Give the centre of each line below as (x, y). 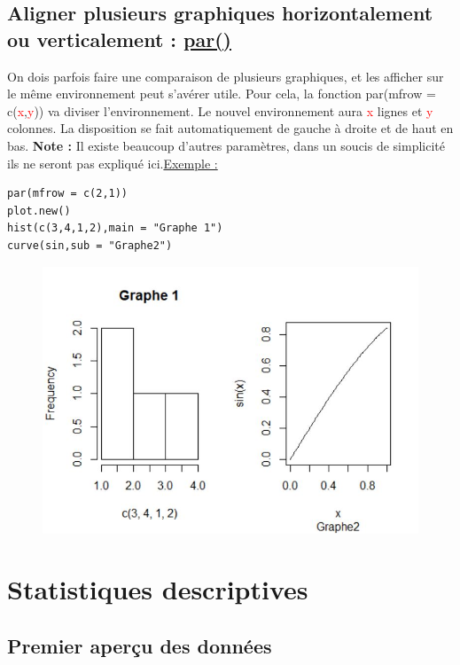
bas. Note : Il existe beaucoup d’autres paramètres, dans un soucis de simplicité (226, 145)
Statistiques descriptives (158, 589)
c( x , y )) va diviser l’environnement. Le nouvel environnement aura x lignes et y (220, 110)
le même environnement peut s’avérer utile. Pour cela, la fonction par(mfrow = (222, 94)
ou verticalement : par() (119, 39)
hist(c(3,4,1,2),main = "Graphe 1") (115, 228)
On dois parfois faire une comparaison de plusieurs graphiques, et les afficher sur (226, 76)
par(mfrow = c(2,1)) (68, 194)
